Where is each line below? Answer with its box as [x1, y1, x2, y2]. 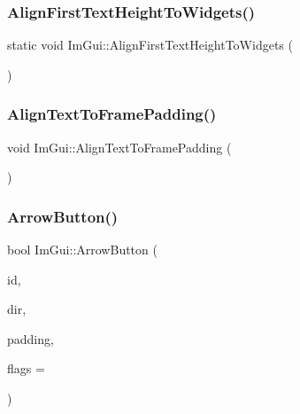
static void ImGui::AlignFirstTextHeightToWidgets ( [7, 35, 293, 54]
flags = [7, 359, 45, 378]
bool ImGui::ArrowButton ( [7, 240, 158, 259]
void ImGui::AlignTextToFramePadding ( [7, 137, 232, 156]
